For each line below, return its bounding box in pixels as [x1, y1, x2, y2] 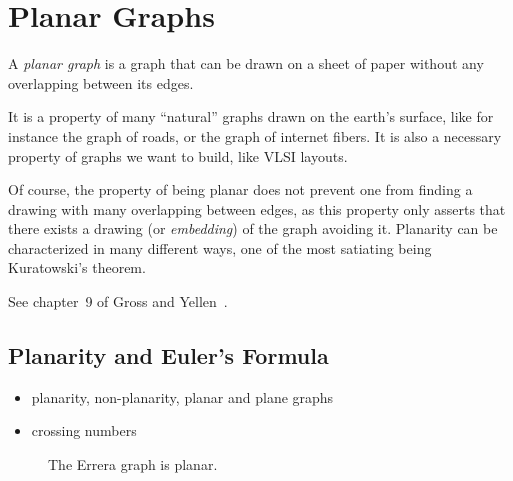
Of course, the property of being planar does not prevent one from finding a [8, 179, 473, 200]
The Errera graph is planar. [48, 454, 218, 475]
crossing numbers [31, 420, 137, 441]
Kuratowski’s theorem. [8, 257, 146, 278]
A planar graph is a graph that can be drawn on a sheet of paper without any [8, 53, 484, 74]
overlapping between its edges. [8, 72, 194, 93]
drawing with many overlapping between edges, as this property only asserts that [8, 198, 506, 219]
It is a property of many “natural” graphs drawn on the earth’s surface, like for [8, 106, 494, 127]
